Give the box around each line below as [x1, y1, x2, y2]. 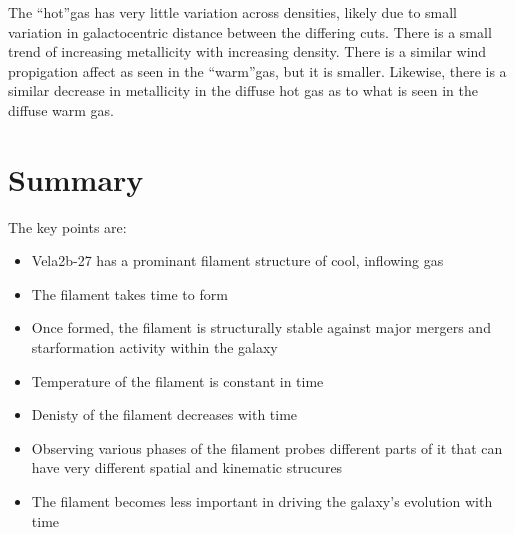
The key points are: [8, 216, 127, 237]
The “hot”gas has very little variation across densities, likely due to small [8, 2, 458, 22]
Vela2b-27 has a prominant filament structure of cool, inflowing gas [31, 250, 444, 271]
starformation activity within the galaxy [31, 337, 278, 358]
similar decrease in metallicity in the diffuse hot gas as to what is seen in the [8, 80, 478, 101]
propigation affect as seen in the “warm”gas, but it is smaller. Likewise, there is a [8, 60, 507, 81]
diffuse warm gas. [8, 99, 114, 120]
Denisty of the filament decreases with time [31, 404, 298, 425]
